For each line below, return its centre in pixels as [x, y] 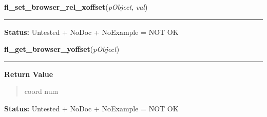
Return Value [29, 74]
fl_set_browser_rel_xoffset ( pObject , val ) [76, 7]
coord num [41, 91]
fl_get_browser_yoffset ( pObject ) [62, 49]
